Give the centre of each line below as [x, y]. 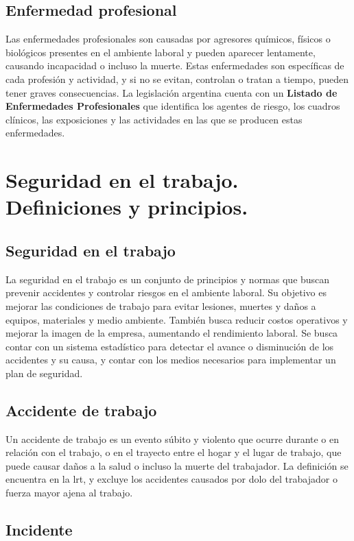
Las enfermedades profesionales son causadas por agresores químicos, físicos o [168, 39]
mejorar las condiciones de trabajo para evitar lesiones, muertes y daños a [161, 305]
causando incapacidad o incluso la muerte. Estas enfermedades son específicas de [175, 65]
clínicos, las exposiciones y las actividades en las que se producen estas [154, 119]
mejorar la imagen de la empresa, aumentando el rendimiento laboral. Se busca [172, 333]
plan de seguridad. [44, 373]
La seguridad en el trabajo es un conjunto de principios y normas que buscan [168, 279]
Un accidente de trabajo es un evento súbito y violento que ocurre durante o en [173, 438]
